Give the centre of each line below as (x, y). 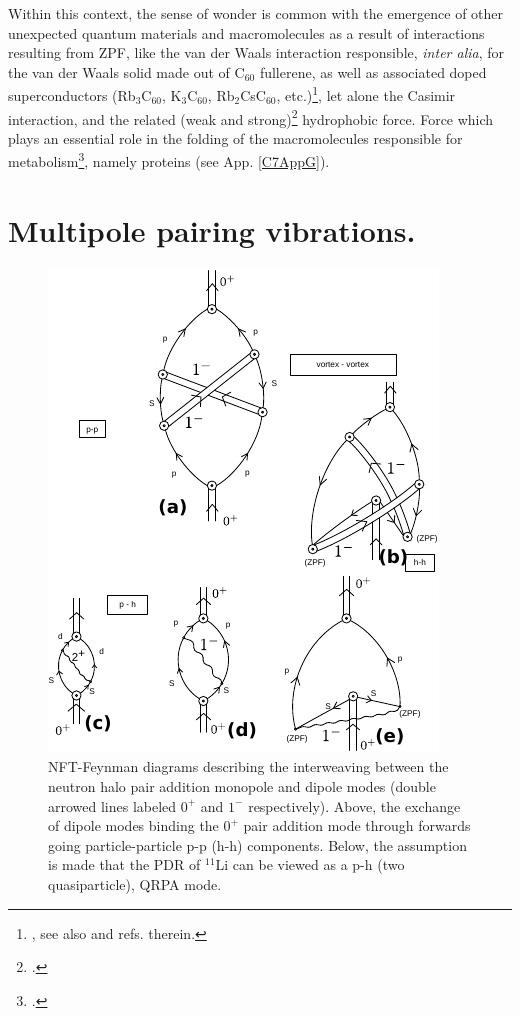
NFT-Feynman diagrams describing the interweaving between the (248, 766)
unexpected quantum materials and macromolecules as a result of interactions (246, 32)
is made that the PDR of (124, 864)
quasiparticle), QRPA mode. (135, 884)
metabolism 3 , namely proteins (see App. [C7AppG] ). (169, 160)
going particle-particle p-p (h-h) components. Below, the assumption (257, 844)
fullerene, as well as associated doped (373, 71)
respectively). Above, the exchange (354, 805)
